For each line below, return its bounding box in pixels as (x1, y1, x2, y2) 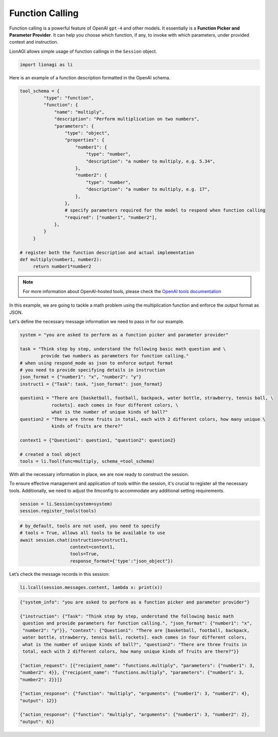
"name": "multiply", (54, 109, 105, 115)
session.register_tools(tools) (20, 508, 97, 514)
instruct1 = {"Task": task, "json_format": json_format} (20, 381, 163, 387)
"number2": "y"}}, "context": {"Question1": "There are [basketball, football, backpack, (23, 628, 250, 633)
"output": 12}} (20, 698, 57, 703)
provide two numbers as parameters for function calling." (41, 353, 189, 359)
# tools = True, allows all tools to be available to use (20, 530, 165, 536)
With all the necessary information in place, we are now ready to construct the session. (9, 471, 189, 477)
